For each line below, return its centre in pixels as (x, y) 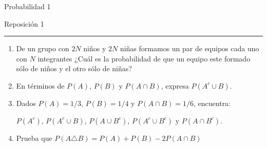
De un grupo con (43, 48)
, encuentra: (212, 103)
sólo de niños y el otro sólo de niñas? (74, 68)
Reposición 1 (24, 23)
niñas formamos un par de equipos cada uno (189, 48)
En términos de (40, 85)
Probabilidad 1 (27, 6)
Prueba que (34, 138)
